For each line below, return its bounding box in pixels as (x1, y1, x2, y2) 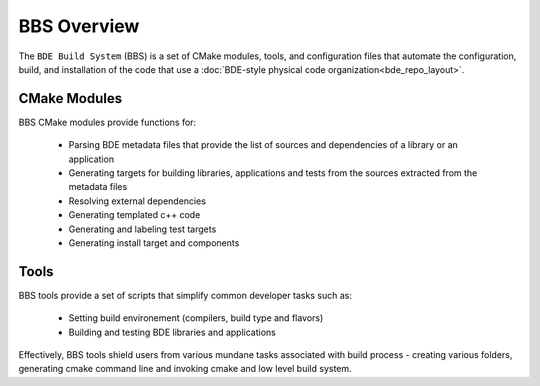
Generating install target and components (68, 236, 240, 249)
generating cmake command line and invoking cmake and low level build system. (18, 363, 352, 375)
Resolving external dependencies (68, 195, 207, 207)
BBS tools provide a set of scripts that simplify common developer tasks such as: (18, 289, 352, 301)
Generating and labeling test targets (68, 223, 217, 235)
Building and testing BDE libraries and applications (68, 326, 277, 338)
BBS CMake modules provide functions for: (18, 116, 197, 128)
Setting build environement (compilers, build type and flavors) (68, 312, 324, 324)
